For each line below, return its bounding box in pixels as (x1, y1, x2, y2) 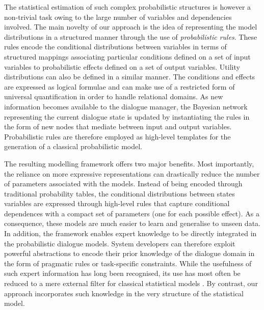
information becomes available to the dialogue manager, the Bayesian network (4, 101, 248, 111)
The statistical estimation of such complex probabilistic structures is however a (4, 2, 251, 12)
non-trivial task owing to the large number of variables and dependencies (4, 11, 232, 22)
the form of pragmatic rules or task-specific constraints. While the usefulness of (4, 258, 252, 268)
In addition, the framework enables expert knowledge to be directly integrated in (4, 228, 257, 239)
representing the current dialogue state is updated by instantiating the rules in (4, 111, 250, 122)
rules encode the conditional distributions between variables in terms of (4, 41, 227, 52)
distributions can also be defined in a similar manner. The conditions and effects (4, 71, 255, 82)
